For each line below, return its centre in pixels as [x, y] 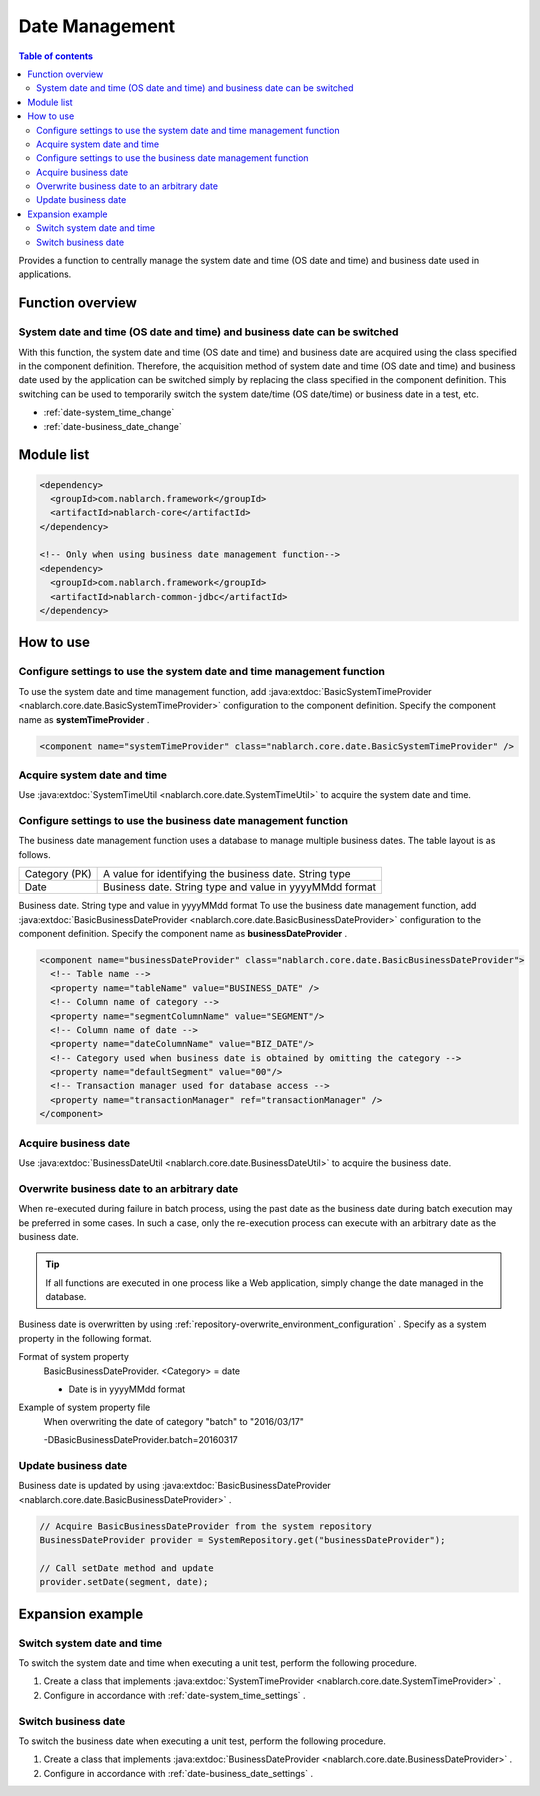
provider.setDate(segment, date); [124, 1582]
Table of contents [56, 56]
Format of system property [74, 1357]
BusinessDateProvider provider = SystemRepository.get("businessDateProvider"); [242, 1540]
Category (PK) [58, 874]
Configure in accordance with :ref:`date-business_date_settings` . [178, 1773]
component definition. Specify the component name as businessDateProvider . [183, 933]
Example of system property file [84, 1407]
